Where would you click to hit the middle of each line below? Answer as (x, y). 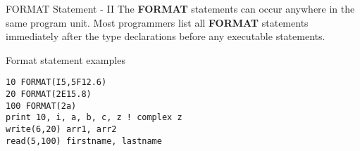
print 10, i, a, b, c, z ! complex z (94, 118)
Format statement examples (66, 59)
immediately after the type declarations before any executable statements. (166, 36)
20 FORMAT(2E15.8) (49, 94)
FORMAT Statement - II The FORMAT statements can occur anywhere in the (180, 8)
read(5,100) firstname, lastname (84, 141)
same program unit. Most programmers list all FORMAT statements (157, 22)
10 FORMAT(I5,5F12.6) (56, 83)
